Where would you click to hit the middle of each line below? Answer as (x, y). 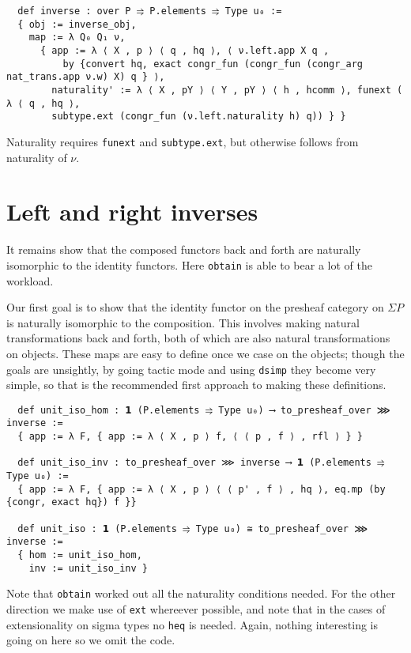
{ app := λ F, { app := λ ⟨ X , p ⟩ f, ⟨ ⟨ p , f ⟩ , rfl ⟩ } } (190, 437)
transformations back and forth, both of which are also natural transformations (198, 338)
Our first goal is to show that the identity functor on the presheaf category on (195, 307)
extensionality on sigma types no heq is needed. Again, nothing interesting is (192, 624)
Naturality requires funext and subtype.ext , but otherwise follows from (183, 141)
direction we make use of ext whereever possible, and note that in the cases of (196, 608)
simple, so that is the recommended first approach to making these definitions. (196, 385)
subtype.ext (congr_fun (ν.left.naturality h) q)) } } (199, 117)
